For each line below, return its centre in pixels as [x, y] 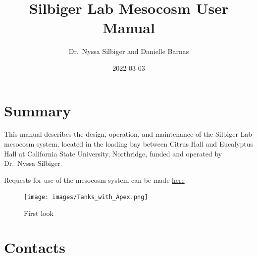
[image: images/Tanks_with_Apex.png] [86, 197]
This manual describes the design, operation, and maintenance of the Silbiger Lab [128, 134]
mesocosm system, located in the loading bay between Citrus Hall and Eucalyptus [129, 144]
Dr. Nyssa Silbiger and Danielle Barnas [129, 51]
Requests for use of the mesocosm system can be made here [94, 180]
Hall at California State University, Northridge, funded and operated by [113, 153]
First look [39, 213]
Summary [38, 110]
